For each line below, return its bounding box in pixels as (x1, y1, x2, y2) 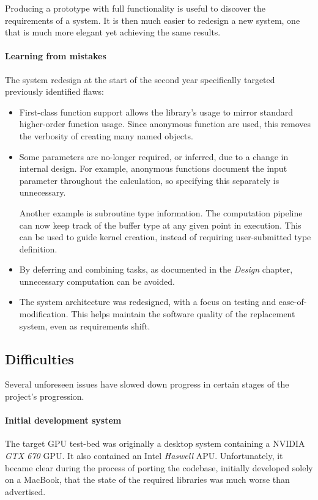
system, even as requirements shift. (19, 319, 150, 332)
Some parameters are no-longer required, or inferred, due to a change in (19, 150, 289, 163)
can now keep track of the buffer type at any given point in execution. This (19, 218, 301, 231)
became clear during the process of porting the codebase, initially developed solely (5, 461, 313, 474)
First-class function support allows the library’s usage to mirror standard (19, 105, 294, 118)
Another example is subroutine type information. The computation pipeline (19, 206, 303, 219)
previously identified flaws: (5, 85, 104, 98)
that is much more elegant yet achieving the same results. (5, 26, 221, 39)
